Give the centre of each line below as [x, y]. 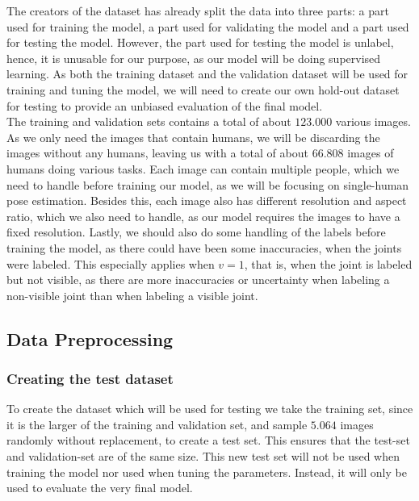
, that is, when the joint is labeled [328, 263]
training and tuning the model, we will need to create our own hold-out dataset [203, 89]
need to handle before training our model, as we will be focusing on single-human [208, 184]
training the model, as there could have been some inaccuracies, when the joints [204, 247]
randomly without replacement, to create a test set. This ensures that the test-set [208, 440]
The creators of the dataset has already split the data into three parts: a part [198, 10]
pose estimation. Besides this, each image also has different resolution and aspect [207, 200]
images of [371, 153]
